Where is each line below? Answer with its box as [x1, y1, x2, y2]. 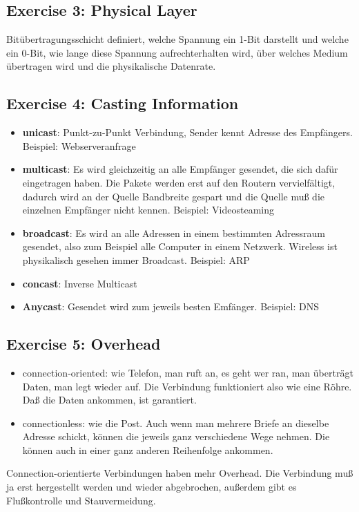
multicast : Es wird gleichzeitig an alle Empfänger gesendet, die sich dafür [22, 162, 338, 176]
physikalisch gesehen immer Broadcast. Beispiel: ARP [22, 252, 250, 267]
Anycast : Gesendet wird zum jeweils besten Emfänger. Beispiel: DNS [22, 299, 319, 314]
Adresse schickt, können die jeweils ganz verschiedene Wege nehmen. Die [22, 429, 330, 444]
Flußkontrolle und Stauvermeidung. [6, 493, 156, 507]
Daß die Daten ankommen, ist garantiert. [22, 392, 197, 407]
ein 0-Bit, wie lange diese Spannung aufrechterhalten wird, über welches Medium [6, 45, 348, 59]
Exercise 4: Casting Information [6, 93, 239, 114]
